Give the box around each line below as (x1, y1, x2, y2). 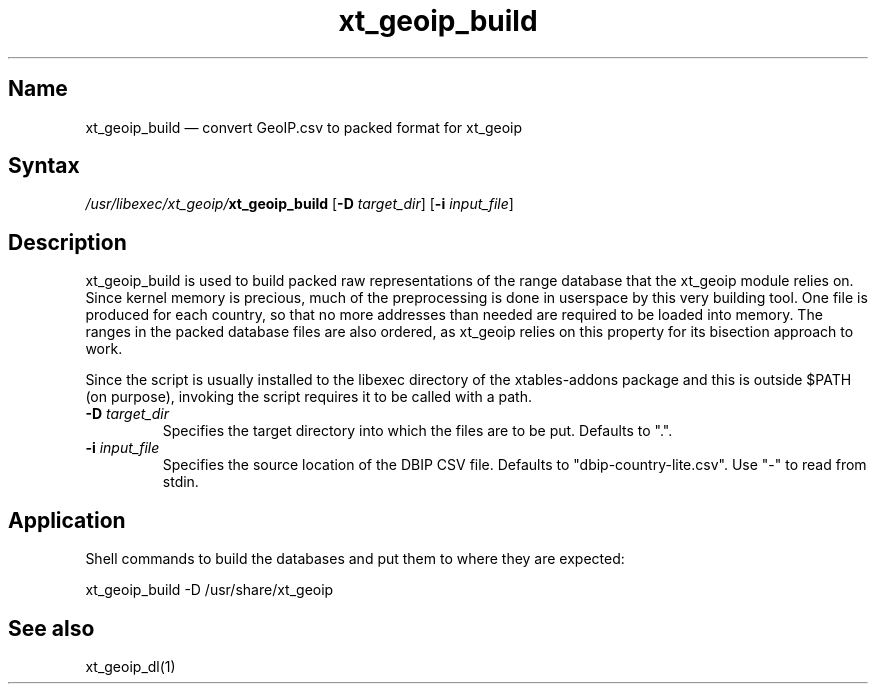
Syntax (8, 153, 80, 179)
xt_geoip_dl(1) (85, 657, 176, 675)
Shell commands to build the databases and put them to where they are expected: (85, 550, 625, 568)
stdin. (162, 473, 199, 491)
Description (8, 229, 127, 255)
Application (8, 507, 126, 533)
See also (8, 615, 95, 641)
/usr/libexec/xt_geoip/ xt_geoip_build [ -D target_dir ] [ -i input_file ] (85, 195, 514, 213)
